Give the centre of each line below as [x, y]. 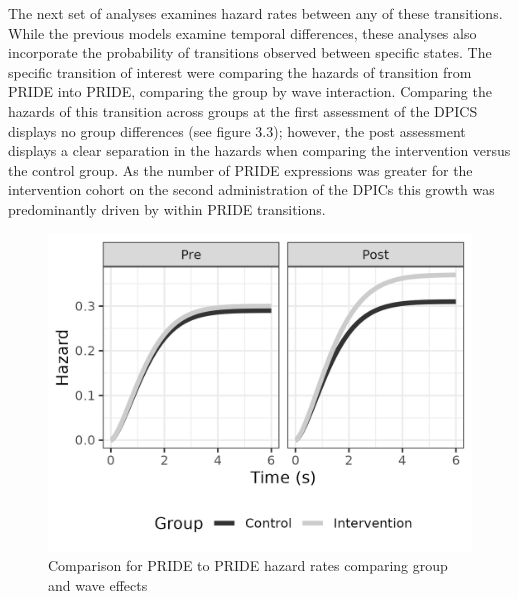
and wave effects [98, 584]
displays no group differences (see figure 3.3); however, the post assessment [237, 130]
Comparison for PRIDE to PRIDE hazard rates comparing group [248, 565]
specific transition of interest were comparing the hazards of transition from [240, 71]
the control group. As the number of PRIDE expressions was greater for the [240, 169]
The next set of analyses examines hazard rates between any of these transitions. [255, 13]
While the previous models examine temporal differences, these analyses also [242, 32]
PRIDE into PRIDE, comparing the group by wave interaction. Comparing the [250, 91]
